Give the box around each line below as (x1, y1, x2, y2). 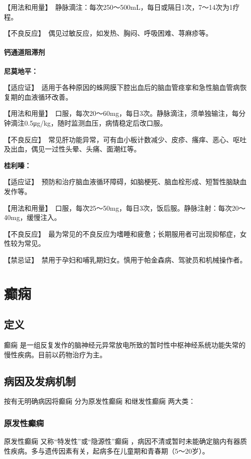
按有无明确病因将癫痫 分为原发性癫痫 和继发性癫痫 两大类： (4, 396, 195, 406)
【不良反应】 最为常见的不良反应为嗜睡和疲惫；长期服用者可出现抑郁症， (4, 228, 240, 239)
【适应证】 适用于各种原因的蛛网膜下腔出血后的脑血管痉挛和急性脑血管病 (4, 82, 240, 92)
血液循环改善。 (24, 91, 72, 102)
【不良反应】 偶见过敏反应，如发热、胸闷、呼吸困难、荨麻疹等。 (4, 28, 212, 38)
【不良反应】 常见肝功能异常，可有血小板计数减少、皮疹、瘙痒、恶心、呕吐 (4, 134, 247, 144)
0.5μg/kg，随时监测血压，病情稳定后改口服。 (24, 117, 167, 128)
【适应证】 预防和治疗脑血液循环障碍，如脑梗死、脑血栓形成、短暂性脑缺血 (4, 176, 247, 187)
